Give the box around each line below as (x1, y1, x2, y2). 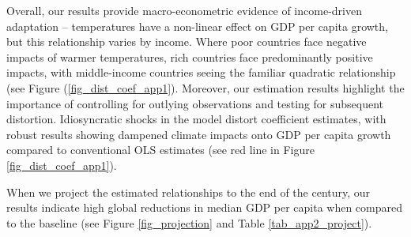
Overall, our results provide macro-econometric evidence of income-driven (6, 2, 362, 18)
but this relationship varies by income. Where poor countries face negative (6, 33, 367, 50)
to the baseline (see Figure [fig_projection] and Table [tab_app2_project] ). (6, 214, 372, 231)
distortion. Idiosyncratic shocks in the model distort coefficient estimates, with (6, 111, 386, 127)
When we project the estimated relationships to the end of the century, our (6, 183, 371, 200)
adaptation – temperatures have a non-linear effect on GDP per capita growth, (6, 17, 388, 34)
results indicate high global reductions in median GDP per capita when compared (6, 199, 403, 216)
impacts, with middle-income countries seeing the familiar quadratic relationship (6, 64, 396, 81)
